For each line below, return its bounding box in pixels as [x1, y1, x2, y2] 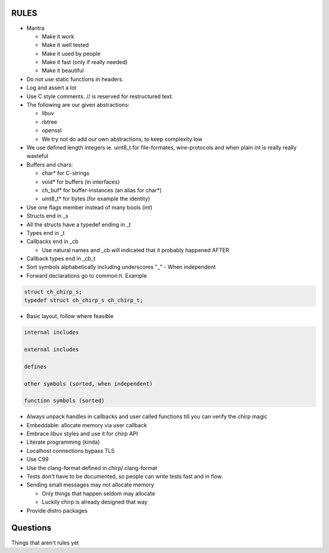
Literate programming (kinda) [26, 438, 101, 446]
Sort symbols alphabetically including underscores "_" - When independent [26, 263, 216, 271]
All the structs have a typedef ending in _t [26, 220, 131, 228]
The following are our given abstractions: [26, 101, 130, 109]
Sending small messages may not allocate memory [26, 481, 155, 488]
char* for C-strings [41, 170, 90, 177]
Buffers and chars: [26, 161, 73, 168]
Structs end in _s [26, 212, 69, 220]
